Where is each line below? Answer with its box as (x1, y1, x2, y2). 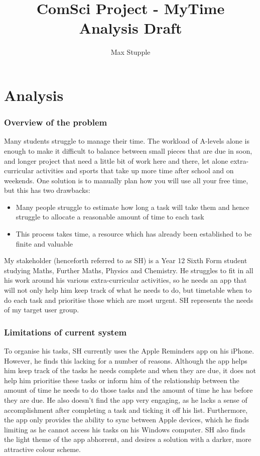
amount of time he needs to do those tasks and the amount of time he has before (4, 385, 253, 395)
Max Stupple (110, 47, 151, 57)
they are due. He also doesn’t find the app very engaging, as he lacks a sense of (4, 395, 247, 405)
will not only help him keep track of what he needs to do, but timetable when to (4, 285, 252, 295)
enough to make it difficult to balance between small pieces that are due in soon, (4, 145, 252, 156)
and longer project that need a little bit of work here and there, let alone (4, 155, 228, 166)
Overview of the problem (4, 116, 107, 129)
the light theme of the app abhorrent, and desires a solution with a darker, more (4, 434, 251, 444)
